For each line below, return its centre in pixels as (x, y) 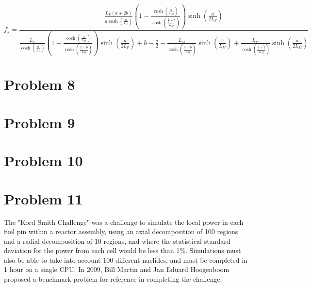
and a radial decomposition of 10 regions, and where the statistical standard (117, 241)
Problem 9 (40, 122)
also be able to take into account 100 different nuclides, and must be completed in (126, 260)
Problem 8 (40, 84)
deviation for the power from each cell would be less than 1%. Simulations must (123, 250)
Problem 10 (43, 160)
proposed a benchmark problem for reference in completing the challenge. (113, 279)
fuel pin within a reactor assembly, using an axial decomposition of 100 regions (121, 231)
